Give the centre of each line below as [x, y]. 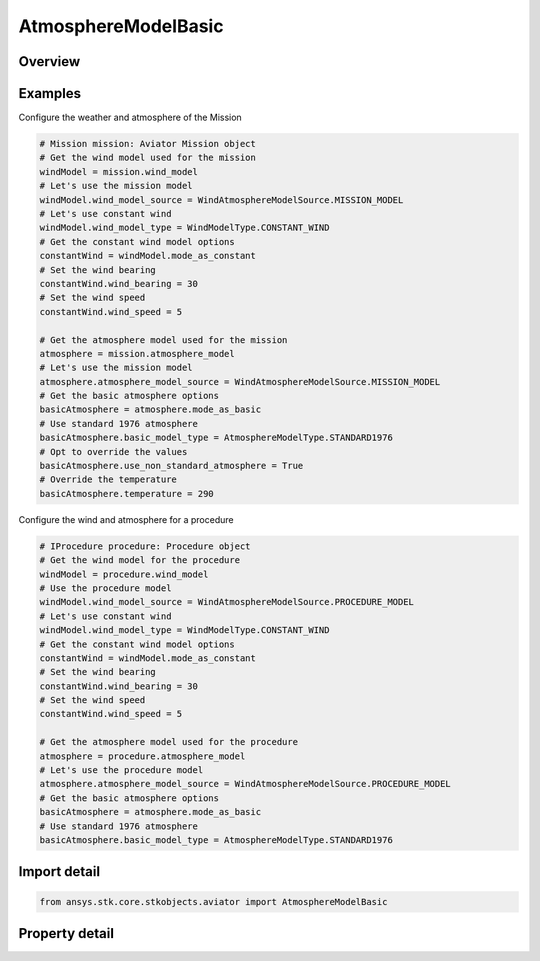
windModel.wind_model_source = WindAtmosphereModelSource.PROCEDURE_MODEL [227, 602]
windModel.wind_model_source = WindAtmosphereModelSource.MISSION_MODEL [221, 199]
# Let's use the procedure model [121, 770]
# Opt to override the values [113, 451]
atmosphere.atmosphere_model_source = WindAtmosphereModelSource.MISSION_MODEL [240, 381]
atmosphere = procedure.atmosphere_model [142, 756]
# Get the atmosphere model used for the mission [163, 339]
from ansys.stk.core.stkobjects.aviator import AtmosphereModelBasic [213, 901]
